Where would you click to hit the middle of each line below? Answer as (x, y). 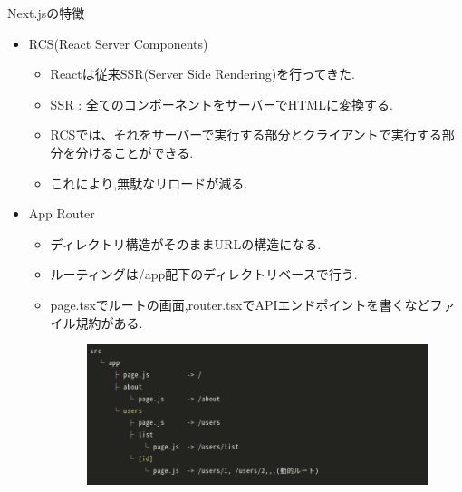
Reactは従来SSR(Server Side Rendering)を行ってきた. (202, 74)
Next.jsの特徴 (46, 13)
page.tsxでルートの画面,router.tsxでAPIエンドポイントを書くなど (240, 304)
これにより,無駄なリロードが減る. (149, 183)
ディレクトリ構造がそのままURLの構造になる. (186, 243)
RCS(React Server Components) (118, 43)
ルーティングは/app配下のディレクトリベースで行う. (204, 274)
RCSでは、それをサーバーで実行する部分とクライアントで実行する (246, 135)
